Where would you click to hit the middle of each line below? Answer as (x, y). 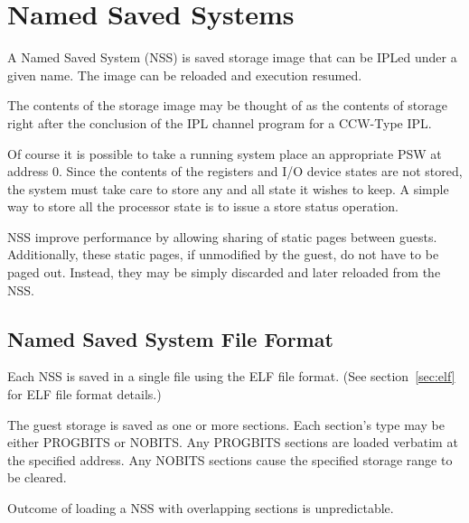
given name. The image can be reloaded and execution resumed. (185, 75)
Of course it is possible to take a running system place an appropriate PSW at (225, 153)
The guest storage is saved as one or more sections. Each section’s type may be (226, 424)
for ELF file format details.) (84, 394)
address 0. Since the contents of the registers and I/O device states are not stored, (235, 171)
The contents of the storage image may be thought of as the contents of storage (227, 105)
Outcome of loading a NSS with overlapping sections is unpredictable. (201, 508)
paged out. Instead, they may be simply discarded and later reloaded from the (224, 272)
